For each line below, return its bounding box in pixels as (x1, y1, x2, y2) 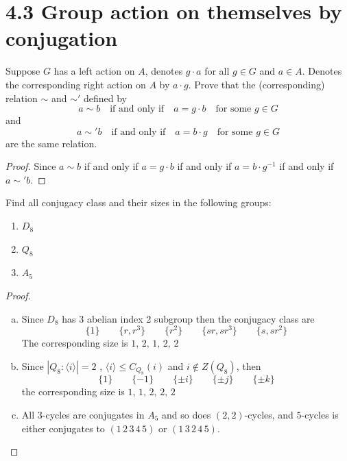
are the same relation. (5, 136, 97, 150)
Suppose (5, 64, 40, 78)
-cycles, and (244, 407, 294, 421)
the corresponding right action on (5, 77, 146, 91)
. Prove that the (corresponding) (188, 77, 325, 91)
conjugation (5, 24, 118, 52)
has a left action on (53, 64, 135, 78)
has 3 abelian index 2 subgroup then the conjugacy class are (62, 311, 315, 325)
